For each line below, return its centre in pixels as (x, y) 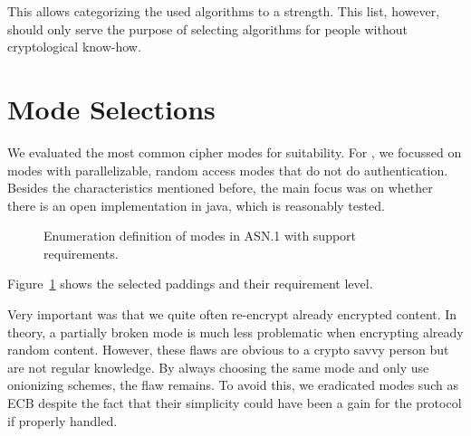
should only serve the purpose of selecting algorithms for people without (207, 28)
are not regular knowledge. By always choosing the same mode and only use (218, 367)
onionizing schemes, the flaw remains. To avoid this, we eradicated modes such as (233, 385)
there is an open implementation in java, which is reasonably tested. (196, 205)
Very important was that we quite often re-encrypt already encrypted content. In (232, 314)
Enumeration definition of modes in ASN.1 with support (200, 236)
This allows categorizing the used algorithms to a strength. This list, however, (224, 11)
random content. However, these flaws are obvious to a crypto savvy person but (228, 350)
